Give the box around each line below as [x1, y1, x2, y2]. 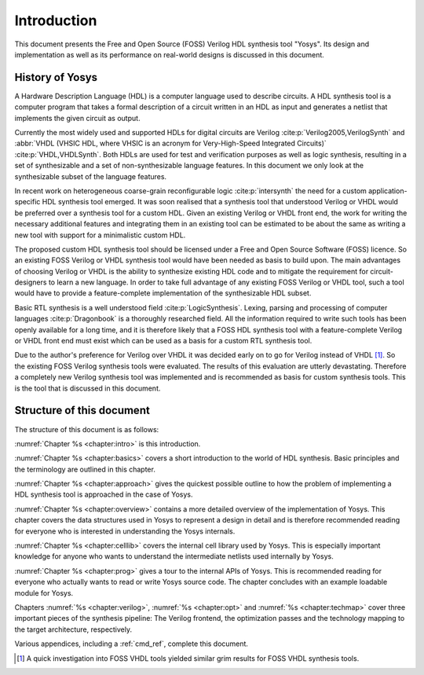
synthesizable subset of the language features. [14, 171, 167, 181]
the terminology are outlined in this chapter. [14, 464, 156, 474]
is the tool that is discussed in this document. [14, 383, 161, 393]
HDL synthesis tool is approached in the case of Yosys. [14, 490, 193, 499]
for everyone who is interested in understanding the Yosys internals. [14, 526, 236, 536]
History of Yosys [14, 71, 98, 84]
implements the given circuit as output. [14, 113, 141, 123]
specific [14, 197, 41, 207]
